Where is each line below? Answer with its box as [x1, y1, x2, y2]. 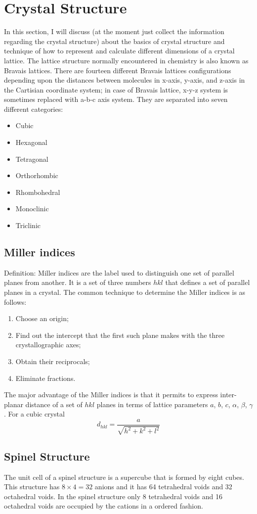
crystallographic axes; [15, 339, 81, 350]
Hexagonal [15, 137, 47, 147]
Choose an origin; [15, 313, 69, 324]
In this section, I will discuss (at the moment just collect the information [4, 26, 224, 37]
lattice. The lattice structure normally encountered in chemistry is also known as [4, 55, 249, 65]
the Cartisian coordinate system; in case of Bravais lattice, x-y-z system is [4, 84, 228, 94]
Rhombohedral [15, 187, 60, 197]
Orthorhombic [15, 170, 58, 181]
